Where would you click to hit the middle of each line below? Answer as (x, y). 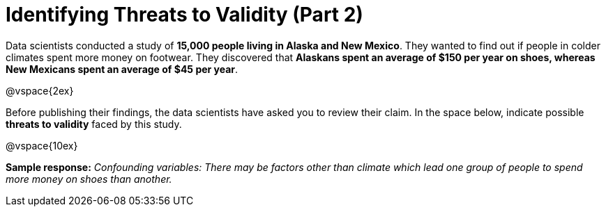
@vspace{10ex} (42, 145)
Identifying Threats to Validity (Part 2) (184, 15)
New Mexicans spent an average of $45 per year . (122, 69)
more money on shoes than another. (89, 179)
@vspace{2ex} (40, 90)
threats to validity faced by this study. (94, 124)
